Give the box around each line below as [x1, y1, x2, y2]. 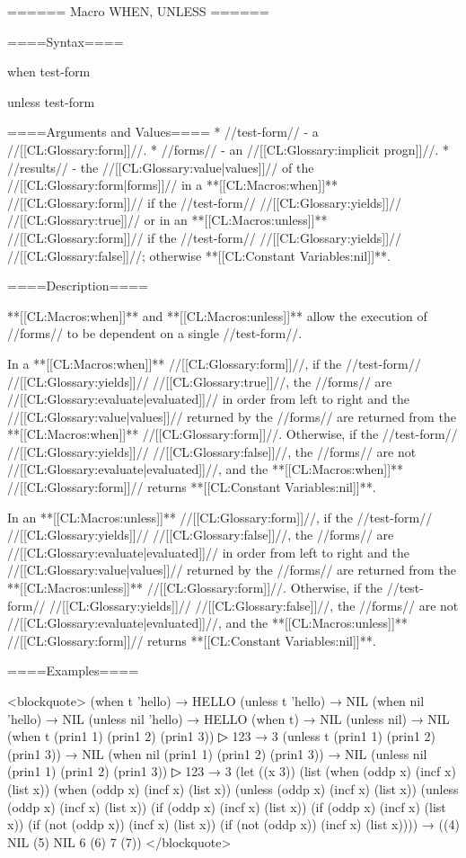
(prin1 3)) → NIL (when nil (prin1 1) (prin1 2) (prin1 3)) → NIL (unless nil [7, 744, 427, 763]
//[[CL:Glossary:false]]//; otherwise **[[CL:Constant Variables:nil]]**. [7, 246, 391, 264]
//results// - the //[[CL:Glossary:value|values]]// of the [7, 157, 314, 176]
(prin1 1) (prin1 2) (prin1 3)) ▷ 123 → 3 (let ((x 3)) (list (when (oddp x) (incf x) [7, 762, 456, 781]
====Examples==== [7, 661, 139, 680]
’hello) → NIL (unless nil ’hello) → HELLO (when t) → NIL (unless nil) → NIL [7, 709, 450, 728]
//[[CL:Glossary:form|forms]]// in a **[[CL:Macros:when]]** [7, 175, 339, 194]
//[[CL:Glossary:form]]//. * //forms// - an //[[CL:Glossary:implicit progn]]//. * [7, 139, 449, 158]
